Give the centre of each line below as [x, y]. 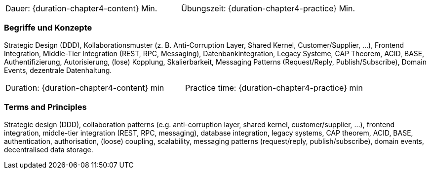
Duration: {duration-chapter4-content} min [85, 87]
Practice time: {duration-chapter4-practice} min [274, 87]
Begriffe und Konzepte [48, 28]
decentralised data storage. [49, 149]
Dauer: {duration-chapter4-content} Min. [81, 8]
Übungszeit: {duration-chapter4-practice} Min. [268, 8]
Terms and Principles [45, 107]
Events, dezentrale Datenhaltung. [58, 70]
